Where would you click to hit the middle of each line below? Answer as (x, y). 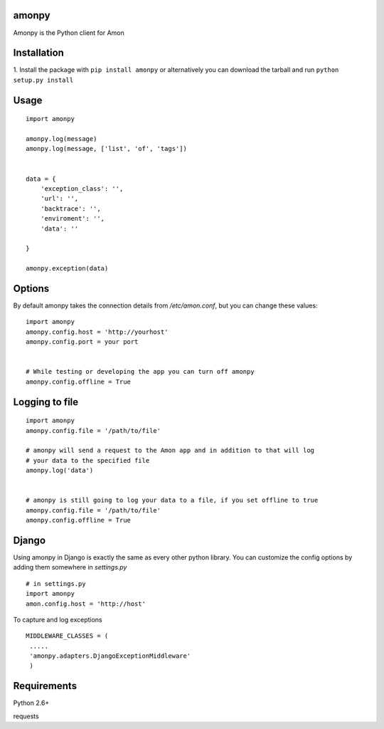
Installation (38, 53)
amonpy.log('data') (60, 471)
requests (26, 716)
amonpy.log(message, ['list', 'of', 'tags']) (107, 149)
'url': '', (59, 199)
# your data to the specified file (88, 460)
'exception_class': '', (82, 188)
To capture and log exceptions (58, 619)
